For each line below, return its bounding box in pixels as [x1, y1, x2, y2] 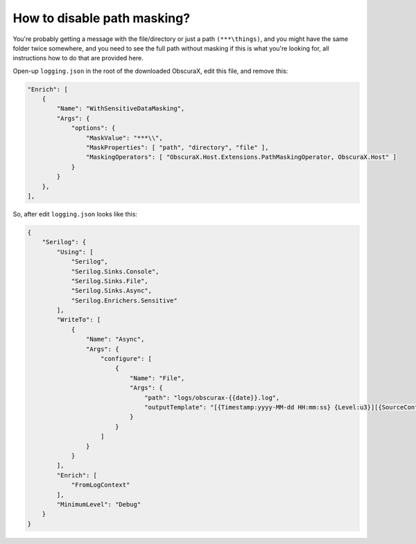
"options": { [71, 124, 116, 132]
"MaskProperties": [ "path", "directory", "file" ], [85, 144, 269, 152]
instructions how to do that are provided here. [12, 54, 144, 62]
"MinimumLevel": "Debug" [56, 500, 141, 508]
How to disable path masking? [12, 10, 191, 26]
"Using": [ [56, 248, 94, 256]
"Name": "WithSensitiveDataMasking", [56, 105, 185, 112]
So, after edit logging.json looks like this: [12, 210, 138, 218]
